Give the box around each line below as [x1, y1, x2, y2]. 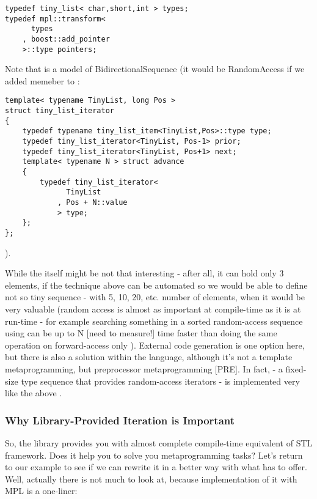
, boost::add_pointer [22, 34, 110, 43]
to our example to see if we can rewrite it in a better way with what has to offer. [5, 460, 307, 473]
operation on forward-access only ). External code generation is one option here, [5, 338, 305, 351]
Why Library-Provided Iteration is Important [5, 412, 235, 427]
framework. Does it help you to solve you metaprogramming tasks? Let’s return [5, 448, 303, 461]
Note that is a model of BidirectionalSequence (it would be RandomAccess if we [5, 62, 305, 75]
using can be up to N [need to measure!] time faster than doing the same [5, 327, 277, 339]
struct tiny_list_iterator [5, 106, 114, 116]
